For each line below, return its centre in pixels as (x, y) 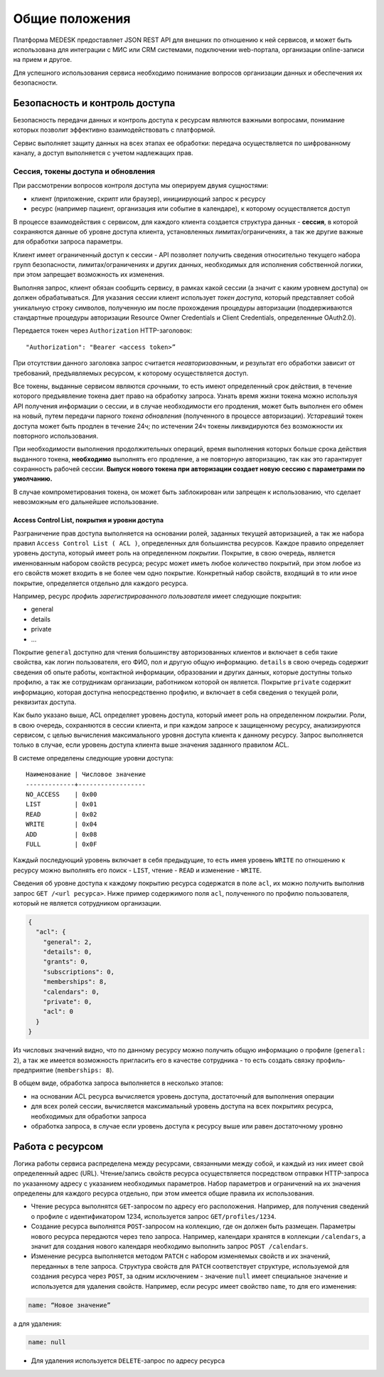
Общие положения (72, 19)
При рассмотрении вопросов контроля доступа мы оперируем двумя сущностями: (141, 186)
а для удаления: (37, 1324)
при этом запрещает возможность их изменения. (89, 275)
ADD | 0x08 (62, 834)
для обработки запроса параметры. (68, 241)
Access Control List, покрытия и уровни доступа (88, 520)
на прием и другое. (43, 60)
